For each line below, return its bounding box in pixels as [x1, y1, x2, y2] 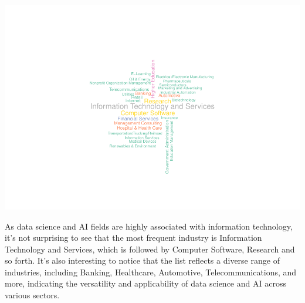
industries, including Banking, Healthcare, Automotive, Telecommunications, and [5, 265, 297, 278]
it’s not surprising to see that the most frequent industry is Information [5, 231, 262, 244]
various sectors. [5, 289, 60, 301]
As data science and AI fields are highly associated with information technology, [5, 220, 293, 232]
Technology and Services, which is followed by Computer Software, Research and [5, 243, 295, 255]
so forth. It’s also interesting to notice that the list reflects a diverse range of [5, 254, 280, 267]
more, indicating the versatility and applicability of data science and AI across [5, 277, 286, 289]
